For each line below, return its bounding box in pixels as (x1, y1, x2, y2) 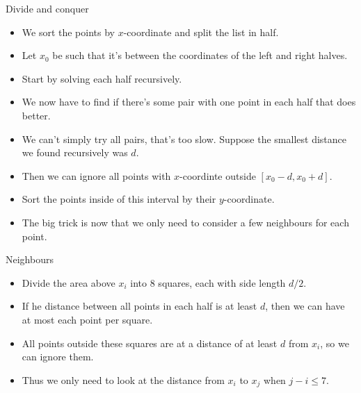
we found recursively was (22, 145, 128, 160)
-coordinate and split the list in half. (123, 24, 279, 39)
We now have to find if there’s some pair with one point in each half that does (22, 94, 356, 109)
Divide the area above (22, 275, 115, 290)
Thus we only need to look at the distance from (22, 372, 225, 387)
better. (22, 108, 51, 122)
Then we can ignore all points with (22, 168, 171, 183)
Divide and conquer (6, 1, 89, 15)
